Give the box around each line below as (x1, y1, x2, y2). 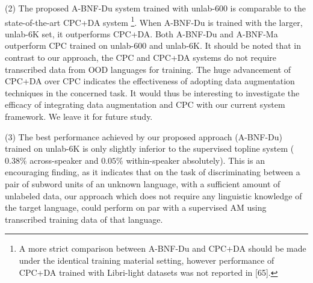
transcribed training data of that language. (5, 213, 163, 225)
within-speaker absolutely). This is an (126, 154, 265, 166)
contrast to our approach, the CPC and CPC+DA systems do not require (5, 51, 277, 64)
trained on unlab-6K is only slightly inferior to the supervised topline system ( (5, 142, 294, 155)
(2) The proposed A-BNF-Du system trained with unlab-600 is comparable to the (5, 2, 306, 14)
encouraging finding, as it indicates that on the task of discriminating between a (5, 166, 300, 178)
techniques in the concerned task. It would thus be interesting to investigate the (5, 86, 300, 99)
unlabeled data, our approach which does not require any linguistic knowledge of (5, 189, 302, 202)
